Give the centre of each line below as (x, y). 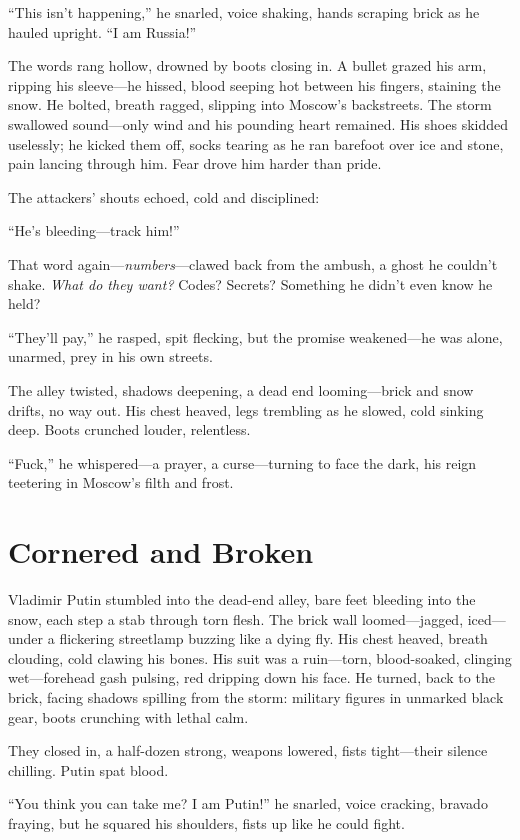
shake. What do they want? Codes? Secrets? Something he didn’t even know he (250, 283)
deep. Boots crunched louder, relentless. (129, 429)
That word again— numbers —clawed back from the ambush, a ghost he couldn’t (253, 263)
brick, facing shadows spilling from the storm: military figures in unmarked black (256, 696)
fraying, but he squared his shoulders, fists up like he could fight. (206, 822)
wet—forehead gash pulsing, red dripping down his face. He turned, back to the (251, 677)
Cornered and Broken (161, 551)
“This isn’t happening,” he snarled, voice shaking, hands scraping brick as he (244, 12)
